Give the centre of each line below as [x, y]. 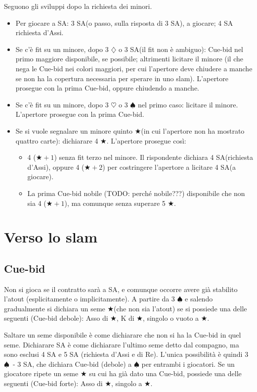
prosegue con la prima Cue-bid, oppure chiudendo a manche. [107, 88]
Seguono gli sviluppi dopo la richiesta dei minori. [78, 6]
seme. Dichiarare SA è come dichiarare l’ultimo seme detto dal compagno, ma [122, 344]
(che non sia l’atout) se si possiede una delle [180, 308]
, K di [125, 318]
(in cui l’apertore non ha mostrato [193, 130]
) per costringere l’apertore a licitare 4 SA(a [169, 167]
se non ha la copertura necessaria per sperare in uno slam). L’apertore [122, 78]
